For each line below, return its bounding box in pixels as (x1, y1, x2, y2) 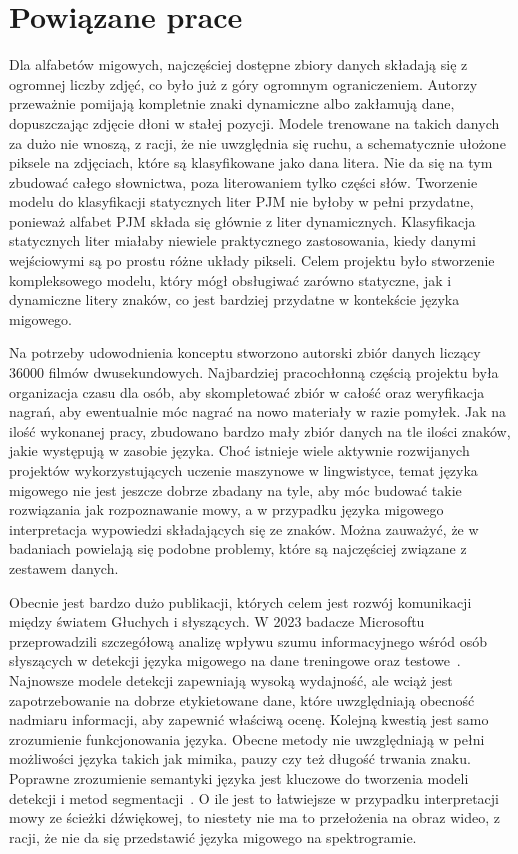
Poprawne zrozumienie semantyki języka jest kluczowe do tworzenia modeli (9, 767, 469, 788)
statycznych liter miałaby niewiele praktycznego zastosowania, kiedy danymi (9, 230, 476, 251)
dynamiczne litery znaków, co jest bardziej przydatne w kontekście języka (9, 289, 460, 310)
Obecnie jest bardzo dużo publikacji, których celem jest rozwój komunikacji (9, 591, 472, 612)
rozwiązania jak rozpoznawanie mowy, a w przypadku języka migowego (9, 499, 444, 520)
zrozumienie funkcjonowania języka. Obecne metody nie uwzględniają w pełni (9, 728, 485, 749)
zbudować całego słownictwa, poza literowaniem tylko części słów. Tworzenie (9, 171, 478, 192)
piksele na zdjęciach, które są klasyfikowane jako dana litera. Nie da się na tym (9, 152, 493, 173)
